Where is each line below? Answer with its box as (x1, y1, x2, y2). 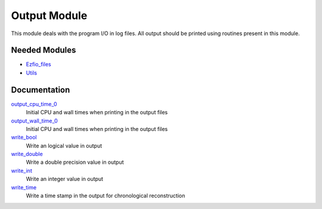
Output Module (11, 9, 88, 22)
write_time (11, 183, 37, 191)
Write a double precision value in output (26, 158, 125, 166)
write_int (11, 167, 32, 174)
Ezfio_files (26, 61, 52, 68)
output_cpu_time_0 (11, 100, 57, 107)
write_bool (11, 134, 37, 141)
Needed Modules (11, 45, 76, 55)
